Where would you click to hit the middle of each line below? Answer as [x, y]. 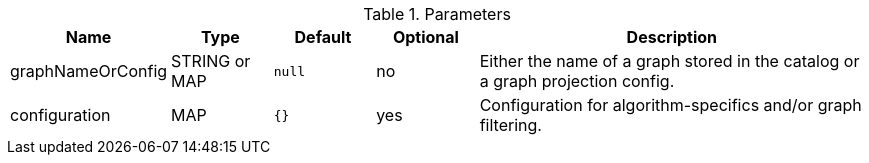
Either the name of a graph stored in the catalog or [669, 61]
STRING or [211, 61]
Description [672, 37]
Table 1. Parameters [437, 14]
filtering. [510, 125]
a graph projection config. [577, 81]
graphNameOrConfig [89, 71]
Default [323, 37]
